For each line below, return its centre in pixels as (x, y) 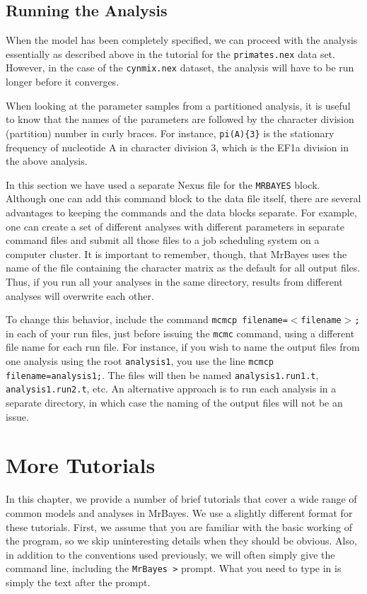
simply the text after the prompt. (78, 582)
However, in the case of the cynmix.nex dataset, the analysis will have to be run (180, 68)
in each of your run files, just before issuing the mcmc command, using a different (180, 333)
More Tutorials (81, 465)
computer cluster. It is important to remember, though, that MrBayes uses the (176, 254)
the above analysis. (47, 161)
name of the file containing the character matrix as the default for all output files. (183, 268)
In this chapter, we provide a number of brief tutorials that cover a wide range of (181, 499)
